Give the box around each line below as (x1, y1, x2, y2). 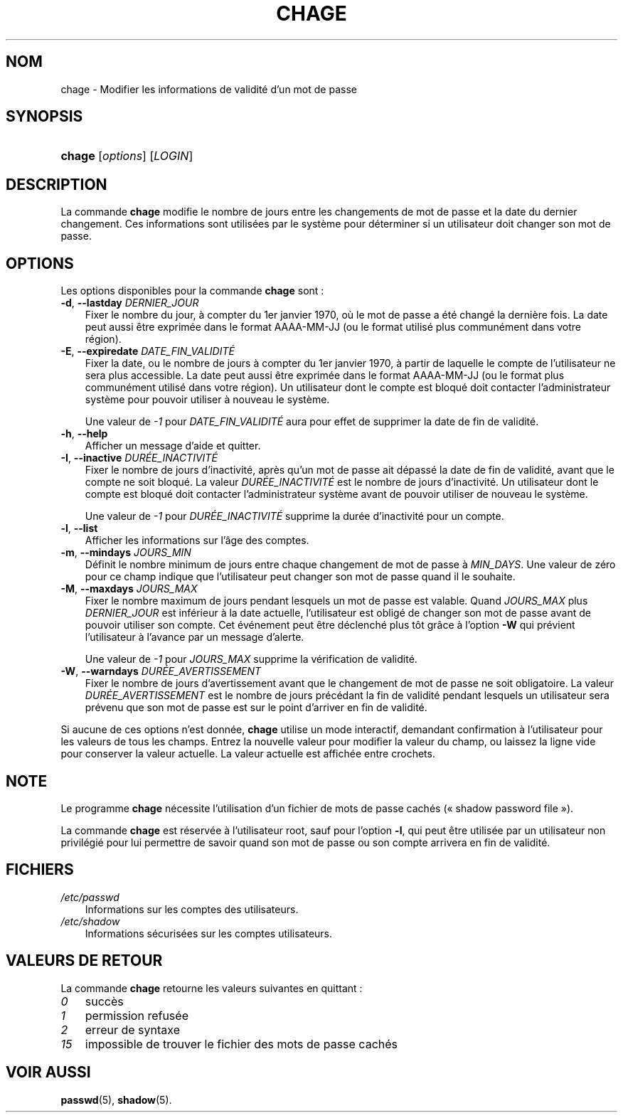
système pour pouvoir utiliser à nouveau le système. (85, 393, 330, 406)
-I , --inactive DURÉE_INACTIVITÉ (60, 452, 218, 464)
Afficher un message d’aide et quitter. (85, 440, 261, 452)
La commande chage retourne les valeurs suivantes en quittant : (60, 981, 363, 994)
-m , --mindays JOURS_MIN (60, 546, 191, 559)
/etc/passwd (60, 890, 119, 903)
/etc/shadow (60, 915, 120, 927)
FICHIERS (6, 861, 74, 879)
